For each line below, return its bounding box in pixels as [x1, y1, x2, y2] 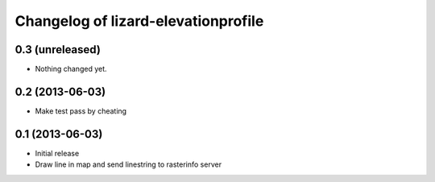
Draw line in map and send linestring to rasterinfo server [35, 159, 222, 169]
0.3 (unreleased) [14, 43, 101, 56]
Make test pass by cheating [35, 105, 127, 116]
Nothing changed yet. [35, 64, 108, 74]
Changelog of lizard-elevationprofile [14, 12, 264, 30]
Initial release [35, 148, 80, 158]
